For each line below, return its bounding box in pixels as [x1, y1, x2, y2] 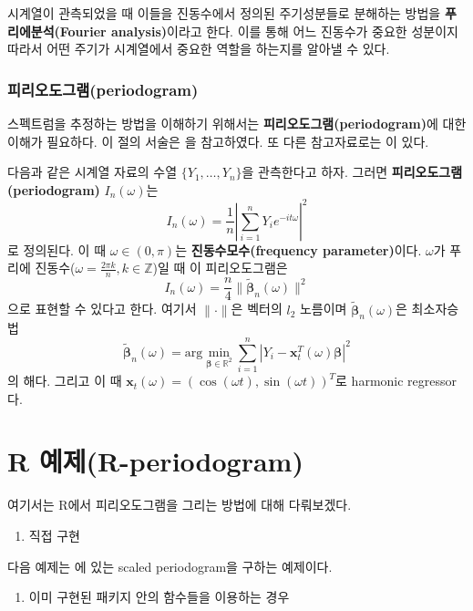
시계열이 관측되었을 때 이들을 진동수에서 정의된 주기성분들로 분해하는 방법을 [7, 4, 441, 22]
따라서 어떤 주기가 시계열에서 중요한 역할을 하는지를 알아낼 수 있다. [7, 39, 390, 58]
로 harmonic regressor [335, 371, 458, 390]
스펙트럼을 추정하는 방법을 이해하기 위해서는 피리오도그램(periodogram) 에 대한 [7, 114, 467, 132]
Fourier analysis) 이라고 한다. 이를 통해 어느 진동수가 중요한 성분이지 [59, 21, 458, 40]
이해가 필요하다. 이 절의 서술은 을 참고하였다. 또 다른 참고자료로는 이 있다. [7, 131, 429, 150]
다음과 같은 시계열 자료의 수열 [7, 162, 178, 181]
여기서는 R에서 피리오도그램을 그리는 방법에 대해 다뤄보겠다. [7, 495, 352, 514]
